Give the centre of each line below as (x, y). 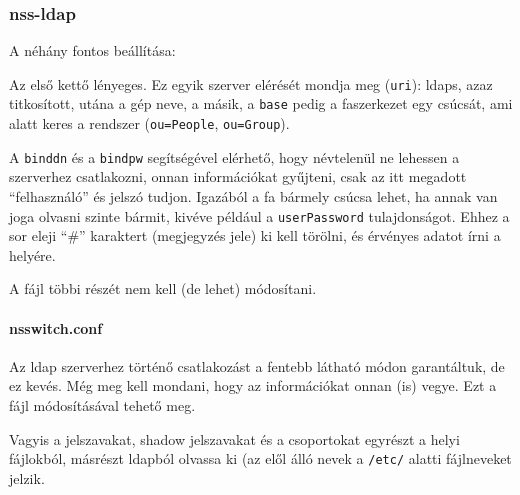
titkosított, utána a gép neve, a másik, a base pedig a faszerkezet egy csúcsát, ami (261, 103)
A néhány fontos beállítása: (92, 50)
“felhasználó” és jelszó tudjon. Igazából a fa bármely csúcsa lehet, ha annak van (253, 196)
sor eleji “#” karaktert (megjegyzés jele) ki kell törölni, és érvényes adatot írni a (255, 235)
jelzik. (27, 477)
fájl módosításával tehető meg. (102, 405)
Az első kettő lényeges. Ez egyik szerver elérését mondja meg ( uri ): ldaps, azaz (251, 83)
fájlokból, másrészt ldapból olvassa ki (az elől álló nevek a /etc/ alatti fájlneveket (260, 458)
